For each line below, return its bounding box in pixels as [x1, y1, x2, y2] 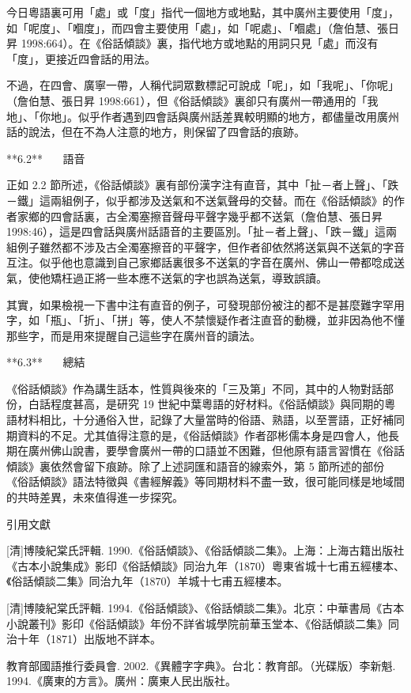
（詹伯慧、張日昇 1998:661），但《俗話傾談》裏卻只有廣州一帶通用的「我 [6, 92, 379, 108]
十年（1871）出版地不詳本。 [17, 631, 161, 647]
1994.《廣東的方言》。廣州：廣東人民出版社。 [6, 672, 236, 689]
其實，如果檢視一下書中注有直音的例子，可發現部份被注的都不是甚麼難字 [6, 296, 383, 312]
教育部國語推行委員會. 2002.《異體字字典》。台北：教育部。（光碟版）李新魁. [6, 657, 396, 673]
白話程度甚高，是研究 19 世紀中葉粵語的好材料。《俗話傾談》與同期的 [28, 396, 385, 412]
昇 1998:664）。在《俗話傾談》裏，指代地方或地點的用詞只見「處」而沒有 [6, 35, 379, 51]
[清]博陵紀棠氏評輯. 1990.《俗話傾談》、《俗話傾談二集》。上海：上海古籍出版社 [6, 542, 405, 559]
